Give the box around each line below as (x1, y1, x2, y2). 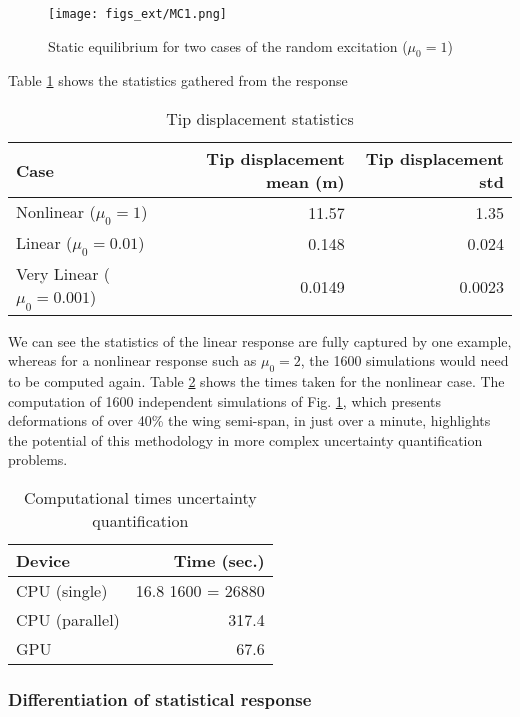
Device (16, 548, 70, 572)
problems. (8, 449, 68, 470)
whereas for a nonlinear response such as (8, 350, 257, 371)
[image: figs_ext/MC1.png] (48, 7, 227, 21)
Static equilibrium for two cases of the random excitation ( (48, 35, 408, 56)
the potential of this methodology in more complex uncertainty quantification (8, 429, 483, 450)
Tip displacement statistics (166, 107, 354, 131)
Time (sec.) (173, 548, 265, 572)
